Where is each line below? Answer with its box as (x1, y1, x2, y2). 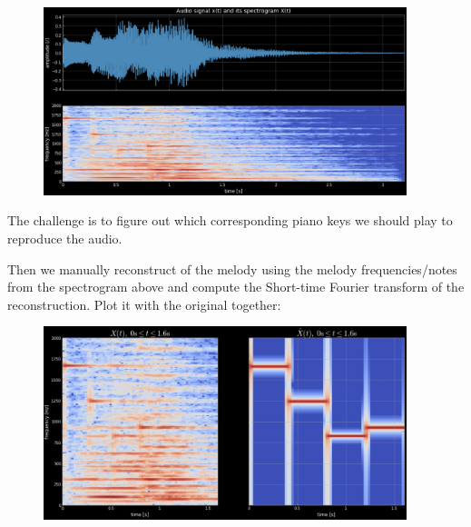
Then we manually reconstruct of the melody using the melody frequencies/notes (7, 259, 457, 278)
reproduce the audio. (7, 229, 123, 248)
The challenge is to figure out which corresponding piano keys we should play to (7, 211, 453, 230)
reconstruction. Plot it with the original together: (7, 294, 281, 313)
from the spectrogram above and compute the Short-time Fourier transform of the (7, 277, 465, 296)
